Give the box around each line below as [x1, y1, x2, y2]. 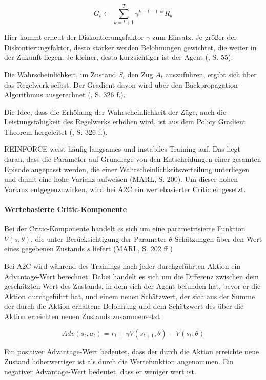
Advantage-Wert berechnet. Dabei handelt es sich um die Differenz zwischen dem [4, 270, 259, 281]
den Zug [127, 69, 153, 79]
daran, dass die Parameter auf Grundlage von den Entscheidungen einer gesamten [4, 154, 261, 164]
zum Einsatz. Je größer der [152, 32, 237, 43]
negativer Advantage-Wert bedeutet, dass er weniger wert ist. [4, 366, 196, 376]
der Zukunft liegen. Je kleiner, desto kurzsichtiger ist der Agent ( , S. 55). [4, 52, 233, 62]
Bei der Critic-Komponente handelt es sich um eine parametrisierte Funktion [4, 223, 245, 234]
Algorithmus [4, 89, 43, 100]
